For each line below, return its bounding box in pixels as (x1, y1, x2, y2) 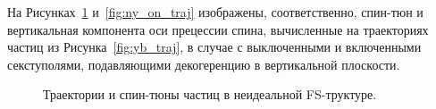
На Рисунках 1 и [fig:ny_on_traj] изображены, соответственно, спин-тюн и (7, 3, 423, 21)
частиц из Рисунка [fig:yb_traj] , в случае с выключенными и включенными (7, 38, 422, 56)
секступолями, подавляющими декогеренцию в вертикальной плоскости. (7, 54, 400, 73)
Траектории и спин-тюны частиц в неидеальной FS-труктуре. (43, 85, 377, 104)
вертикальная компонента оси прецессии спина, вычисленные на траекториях (7, 20, 429, 38)
